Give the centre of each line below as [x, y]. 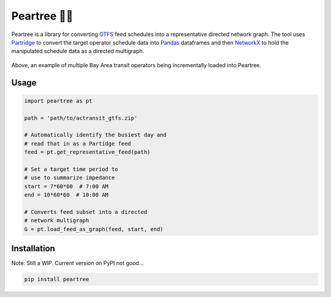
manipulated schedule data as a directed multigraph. [78, 51]
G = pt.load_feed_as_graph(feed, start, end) [94, 229]
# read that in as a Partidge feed [78, 143]
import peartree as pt [58, 101]
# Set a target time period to [71, 169]
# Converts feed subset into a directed [86, 212]
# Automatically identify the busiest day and [95, 135]
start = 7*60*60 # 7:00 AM [66, 186]
